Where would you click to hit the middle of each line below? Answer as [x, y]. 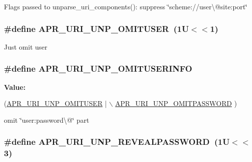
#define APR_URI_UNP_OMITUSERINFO [98, 68]
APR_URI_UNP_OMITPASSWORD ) [176, 103]
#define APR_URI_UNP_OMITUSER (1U [97, 28]
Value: [15, 87]
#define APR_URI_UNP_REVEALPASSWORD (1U [117, 142]
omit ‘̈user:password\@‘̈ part [47, 120]
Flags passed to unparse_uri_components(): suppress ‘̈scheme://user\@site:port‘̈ [126, 6]
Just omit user [26, 46]
